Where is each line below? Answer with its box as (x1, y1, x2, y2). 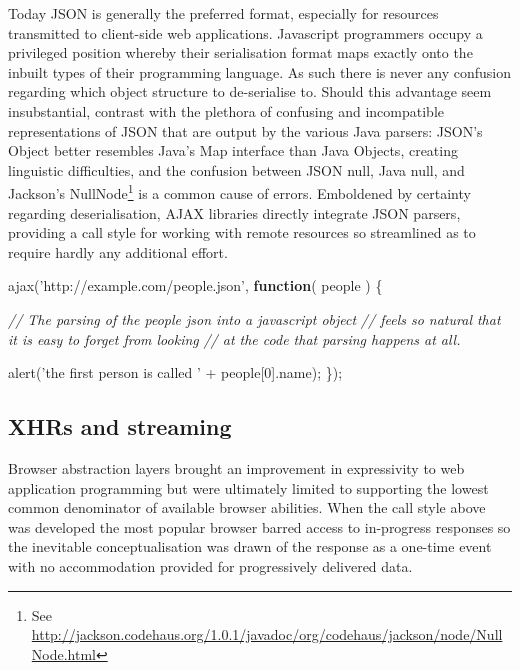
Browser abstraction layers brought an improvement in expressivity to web (8, 457, 465, 478)
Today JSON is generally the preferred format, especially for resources (8, 3, 439, 23)
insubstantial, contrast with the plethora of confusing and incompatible (8, 100, 445, 121)
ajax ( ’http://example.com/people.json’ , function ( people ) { (8, 275, 383, 296)
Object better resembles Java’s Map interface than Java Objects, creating (8, 140, 458, 161)
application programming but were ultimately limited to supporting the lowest (8, 477, 489, 498)
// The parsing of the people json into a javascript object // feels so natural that (8, 308, 501, 329)
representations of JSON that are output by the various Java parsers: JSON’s (8, 120, 483, 141)
